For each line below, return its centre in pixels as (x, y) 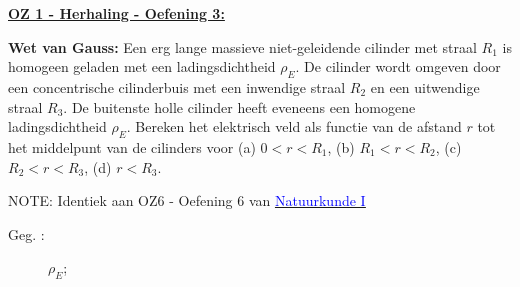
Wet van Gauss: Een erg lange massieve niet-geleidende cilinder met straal (242, 46)
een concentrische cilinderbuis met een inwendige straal (177, 86)
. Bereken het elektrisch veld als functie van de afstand (294, 126)
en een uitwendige (425, 86)
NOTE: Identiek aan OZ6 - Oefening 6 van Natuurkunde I (187, 200)
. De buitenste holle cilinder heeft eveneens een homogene (239, 106)
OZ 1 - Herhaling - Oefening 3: (116, 13)
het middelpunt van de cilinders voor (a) (132, 146)
